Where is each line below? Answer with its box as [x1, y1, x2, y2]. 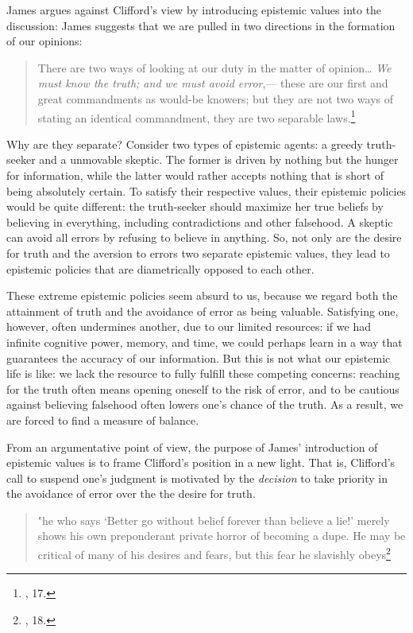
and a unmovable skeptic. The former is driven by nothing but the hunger [39, 151, 399, 168]
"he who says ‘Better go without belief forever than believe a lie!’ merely [37, 511, 390, 528]
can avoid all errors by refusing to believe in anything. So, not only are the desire [6, 229, 402, 246]
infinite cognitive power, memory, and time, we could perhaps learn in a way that [6, 333, 403, 350]
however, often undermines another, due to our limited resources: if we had [6, 318, 371, 335]
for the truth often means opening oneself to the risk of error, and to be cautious [6, 380, 399, 397]
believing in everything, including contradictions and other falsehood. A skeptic [6, 213, 393, 230]
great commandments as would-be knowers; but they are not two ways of [37, 90, 393, 107]
